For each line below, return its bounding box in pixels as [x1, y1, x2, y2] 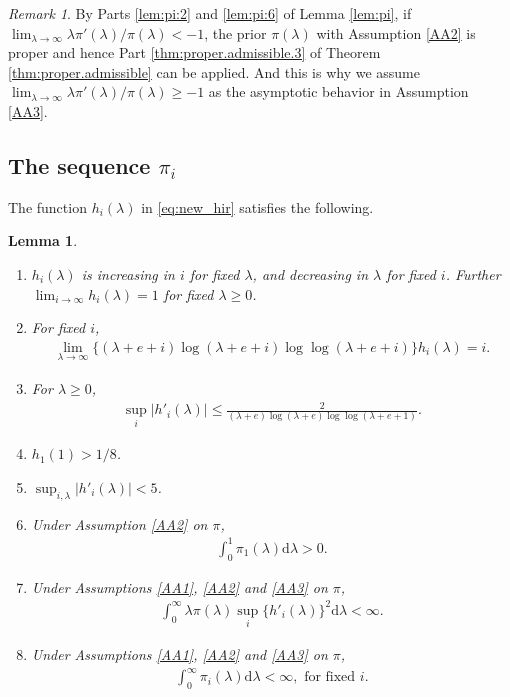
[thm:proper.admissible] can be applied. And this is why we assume [8, 61, 420, 82]
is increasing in [81, 263, 175, 284]
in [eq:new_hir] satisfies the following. [141, 196, 374, 217]
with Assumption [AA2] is [316, 22, 476, 43]
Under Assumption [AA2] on [31, 513, 208, 534]
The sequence [8, 149, 151, 180]
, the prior [204, 22, 267, 43]
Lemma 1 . [8, 230, 78, 251]
